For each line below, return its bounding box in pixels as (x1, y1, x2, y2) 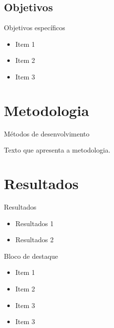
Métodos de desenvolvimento (4, 128, 90, 138)
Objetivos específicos (4, 22, 65, 33)
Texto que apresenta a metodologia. (4, 145, 111, 155)
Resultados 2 (15, 234, 54, 245)
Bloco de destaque (4, 251, 58, 261)
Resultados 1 (15, 218, 54, 228)
